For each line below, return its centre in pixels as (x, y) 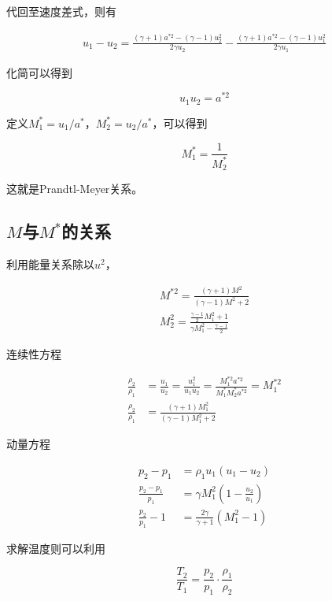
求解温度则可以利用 (56, 548)
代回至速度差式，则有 (61, 11)
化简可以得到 (39, 72)
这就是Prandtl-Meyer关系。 (75, 189)
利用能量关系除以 (50, 264)
